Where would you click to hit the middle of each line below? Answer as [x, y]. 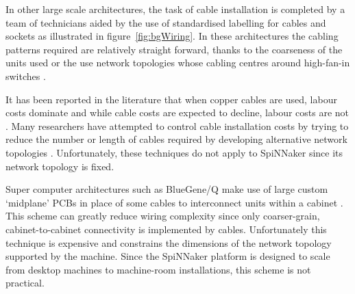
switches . [26, 76]
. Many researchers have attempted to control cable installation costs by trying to [177, 125]
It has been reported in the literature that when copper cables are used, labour [171, 99]
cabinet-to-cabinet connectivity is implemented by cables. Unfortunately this [166, 229]
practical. [25, 283]
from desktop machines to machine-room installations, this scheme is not [158, 269]
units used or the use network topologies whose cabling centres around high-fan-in [178, 63]
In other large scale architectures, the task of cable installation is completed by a [175, 9]
